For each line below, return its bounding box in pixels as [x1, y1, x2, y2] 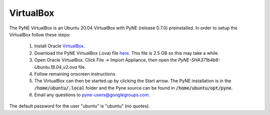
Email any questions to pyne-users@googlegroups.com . [34, 92, 150, 98]
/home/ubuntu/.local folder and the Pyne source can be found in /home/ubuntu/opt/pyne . [34, 85, 233, 91]
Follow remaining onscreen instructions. [34, 71, 117, 77]
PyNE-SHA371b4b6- [177, 57, 220, 63]
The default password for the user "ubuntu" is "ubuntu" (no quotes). [9, 103, 150, 109]
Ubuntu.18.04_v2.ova [34, 64, 77, 70]
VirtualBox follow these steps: [9, 31, 71, 37]
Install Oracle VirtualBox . [34, 43, 85, 49]
